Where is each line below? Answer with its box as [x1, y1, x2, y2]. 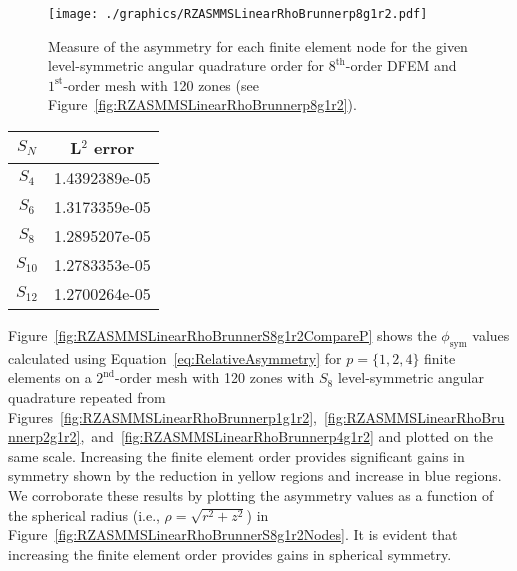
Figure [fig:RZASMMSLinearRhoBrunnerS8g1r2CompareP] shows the [8, 325, 437, 346]
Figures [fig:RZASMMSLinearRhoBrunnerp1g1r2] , [8, 406, 317, 427]
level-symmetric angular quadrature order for [48, 55, 325, 76]
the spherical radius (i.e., [8, 504, 160, 525]
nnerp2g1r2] [8, 426, 81, 447]
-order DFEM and [345, 55, 457, 76]
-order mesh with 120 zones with [115, 367, 315, 388]
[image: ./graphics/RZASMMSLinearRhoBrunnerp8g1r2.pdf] [48, 7, 428, 21]
